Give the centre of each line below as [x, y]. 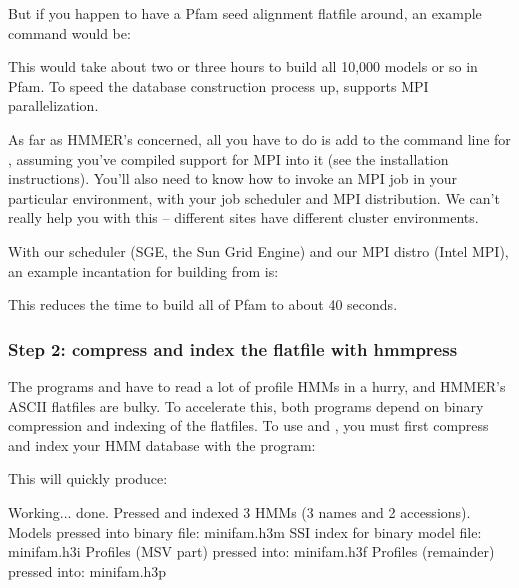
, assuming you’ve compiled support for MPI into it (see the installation [228, 158]
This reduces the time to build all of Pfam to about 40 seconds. [203, 304]
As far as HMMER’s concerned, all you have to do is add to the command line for [259, 138]
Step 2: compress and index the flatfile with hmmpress [233, 348]
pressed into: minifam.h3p [87, 570]
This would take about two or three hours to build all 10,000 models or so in [243, 66]
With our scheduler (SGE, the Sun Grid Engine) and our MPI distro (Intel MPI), [258, 250]
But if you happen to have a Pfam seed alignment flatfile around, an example [245, 13]
